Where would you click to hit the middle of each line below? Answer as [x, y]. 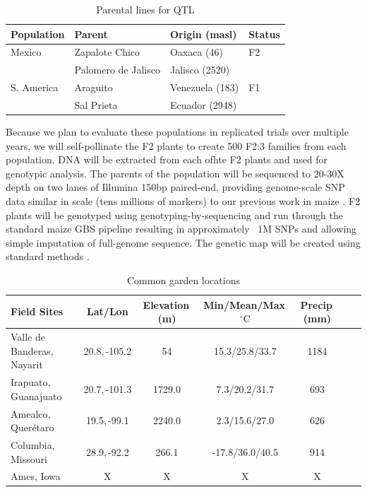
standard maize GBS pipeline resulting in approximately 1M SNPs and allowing [181, 229]
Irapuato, [31, 382]
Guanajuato [36, 396]
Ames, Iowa [36, 476]
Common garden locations [183, 280]
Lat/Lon [108, 311]
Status [264, 34]
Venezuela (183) [204, 87]
